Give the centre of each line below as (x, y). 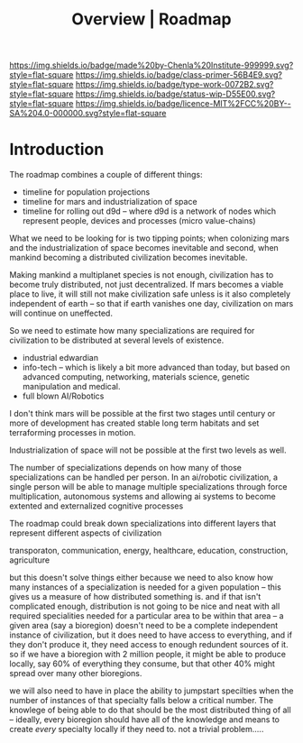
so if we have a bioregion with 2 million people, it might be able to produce (148, 655)
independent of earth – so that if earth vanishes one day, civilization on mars (151, 304)
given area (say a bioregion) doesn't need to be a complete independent (144, 626)
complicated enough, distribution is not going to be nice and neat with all (145, 606)
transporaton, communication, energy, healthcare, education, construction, (149, 551)
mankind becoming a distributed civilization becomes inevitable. (129, 258)
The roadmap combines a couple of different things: (106, 175)
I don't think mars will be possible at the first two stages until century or (142, 414)
